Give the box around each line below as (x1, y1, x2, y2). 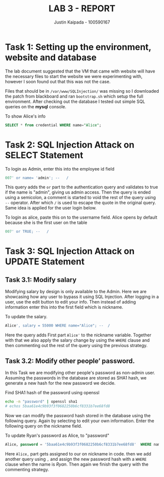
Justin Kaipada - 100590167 (54, 19, 110, 25)
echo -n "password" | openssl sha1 (5, 399, 78, 404)
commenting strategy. (5, 466, 49, 472)
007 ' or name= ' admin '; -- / (5, 175, 69, 180)
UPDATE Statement (5, 256, 84, 267)
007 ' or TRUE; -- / (5, 229, 49, 234)
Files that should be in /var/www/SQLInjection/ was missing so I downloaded (5, 88, 159, 94)
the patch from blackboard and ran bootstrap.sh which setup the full (5, 93, 143, 99)
